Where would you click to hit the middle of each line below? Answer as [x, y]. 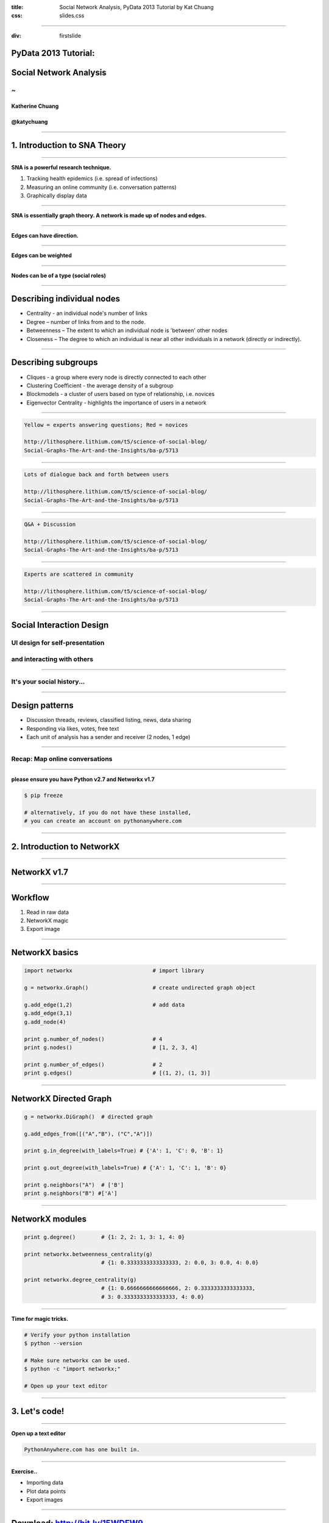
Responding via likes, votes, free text [73, 729]
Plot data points [46, 1491]
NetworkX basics [45, 952]
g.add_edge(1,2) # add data [104, 1005]
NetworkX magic [48, 921]
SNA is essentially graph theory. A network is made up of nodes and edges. [109, 216]
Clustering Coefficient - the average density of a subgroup [100, 385]
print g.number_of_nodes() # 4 [93, 1039]
